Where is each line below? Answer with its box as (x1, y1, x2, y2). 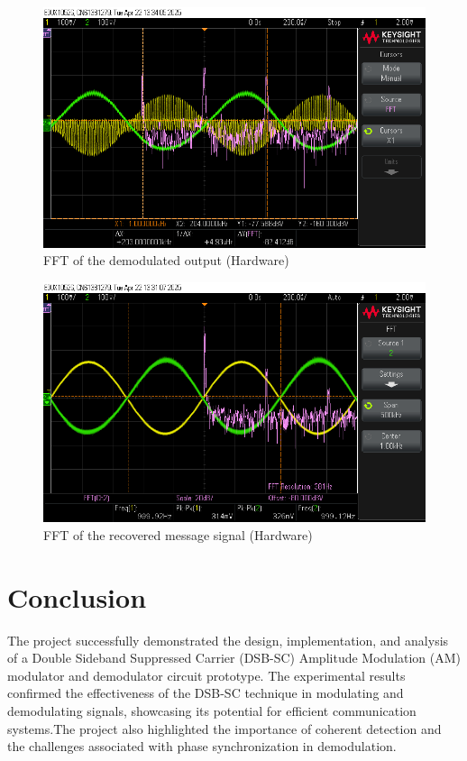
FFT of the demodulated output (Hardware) (43, 251, 289, 270)
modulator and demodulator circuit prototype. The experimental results (7, 665, 406, 684)
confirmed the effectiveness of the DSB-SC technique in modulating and (7, 683, 404, 702)
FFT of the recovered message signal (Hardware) (43, 525, 313, 544)
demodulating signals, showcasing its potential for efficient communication (7, 701, 417, 720)
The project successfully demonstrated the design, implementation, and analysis (7, 630, 449, 649)
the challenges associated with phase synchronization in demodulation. (7, 737, 397, 756)
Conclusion (7, 578, 147, 615)
